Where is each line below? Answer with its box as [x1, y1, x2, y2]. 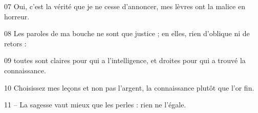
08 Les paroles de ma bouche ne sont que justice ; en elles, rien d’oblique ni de [4, 28, 250, 39]
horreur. [4, 11, 30, 21]
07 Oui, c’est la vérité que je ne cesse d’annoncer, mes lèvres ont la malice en [4, 1, 245, 11]
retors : [4, 38, 27, 48]
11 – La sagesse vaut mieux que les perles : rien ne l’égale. [4, 99, 186, 110]
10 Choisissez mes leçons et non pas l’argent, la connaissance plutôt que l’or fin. [4, 82, 254, 93]
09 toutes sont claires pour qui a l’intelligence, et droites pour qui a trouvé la [4, 55, 246, 66]
